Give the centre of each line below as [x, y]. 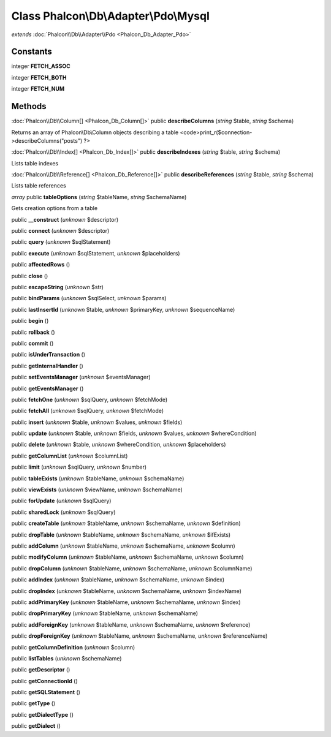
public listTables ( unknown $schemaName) [67, 658]
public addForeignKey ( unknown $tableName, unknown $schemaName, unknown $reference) [131, 624]
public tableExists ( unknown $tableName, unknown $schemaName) [98, 478]
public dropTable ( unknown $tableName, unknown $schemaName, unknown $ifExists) [121, 535]
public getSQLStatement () [46, 692]
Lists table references [39, 186]
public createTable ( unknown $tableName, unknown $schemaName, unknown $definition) [126, 523]
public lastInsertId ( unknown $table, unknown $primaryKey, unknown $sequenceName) [123, 309]
